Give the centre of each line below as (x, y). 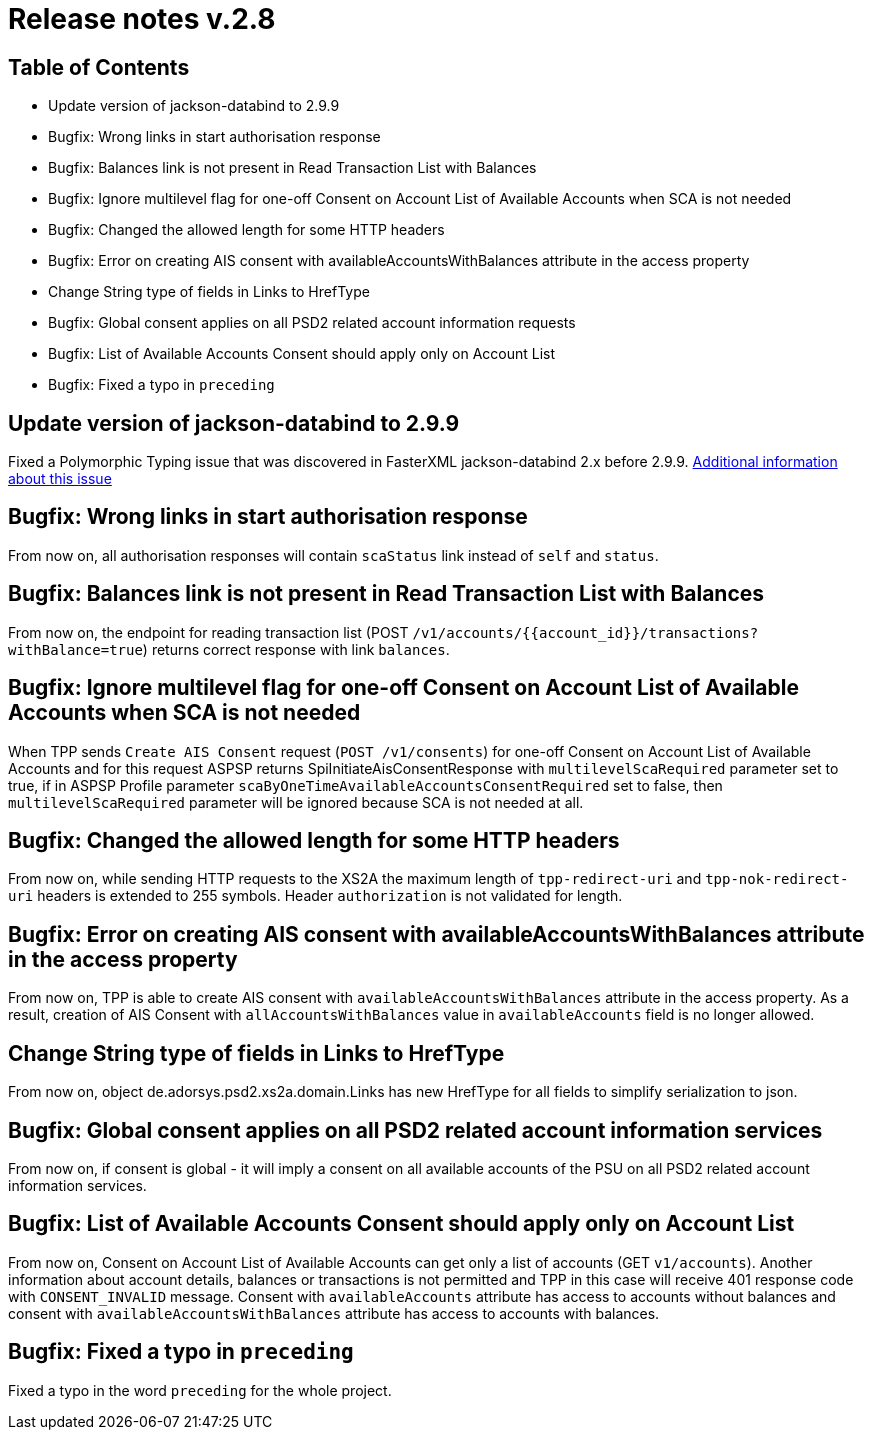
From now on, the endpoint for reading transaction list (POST (208, 632)
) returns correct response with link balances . (296, 649)
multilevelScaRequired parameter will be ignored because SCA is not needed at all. (296, 802)
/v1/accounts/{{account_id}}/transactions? (585, 632)
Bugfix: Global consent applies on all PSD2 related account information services (415, 1130)
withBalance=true (75, 649)
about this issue (60, 479)
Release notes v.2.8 (142, 19)
